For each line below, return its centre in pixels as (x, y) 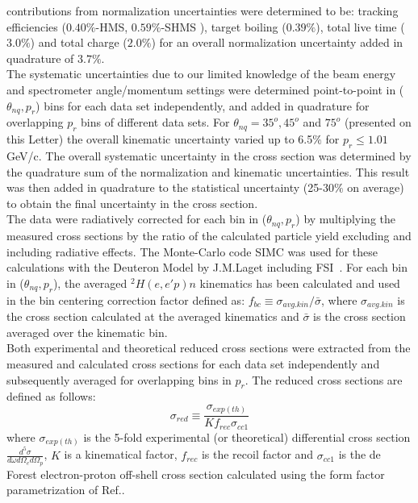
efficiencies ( (36, 26)
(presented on (378, 122)
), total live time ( (360, 26)
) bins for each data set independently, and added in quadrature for (203, 105)
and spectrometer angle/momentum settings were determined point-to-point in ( (205, 89)
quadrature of (40, 58)
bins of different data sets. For (155, 122)
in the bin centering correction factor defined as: (126, 299)
